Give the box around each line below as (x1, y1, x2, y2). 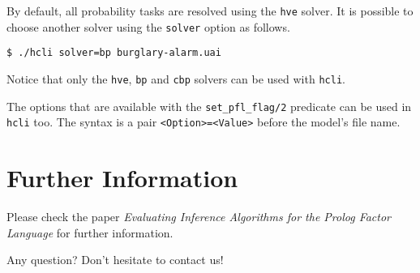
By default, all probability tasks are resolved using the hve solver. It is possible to (6, 2, 414, 19)
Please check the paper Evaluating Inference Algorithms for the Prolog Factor (6, 208, 392, 225)
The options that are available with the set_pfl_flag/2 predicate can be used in (6, 97, 412, 114)
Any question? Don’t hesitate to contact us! (6, 251, 224, 268)
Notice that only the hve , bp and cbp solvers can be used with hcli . (6, 70, 345, 87)
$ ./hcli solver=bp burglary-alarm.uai (6, 47, 221, 59)
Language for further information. (6, 224, 174, 241)
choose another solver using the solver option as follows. (6, 18, 290, 35)
